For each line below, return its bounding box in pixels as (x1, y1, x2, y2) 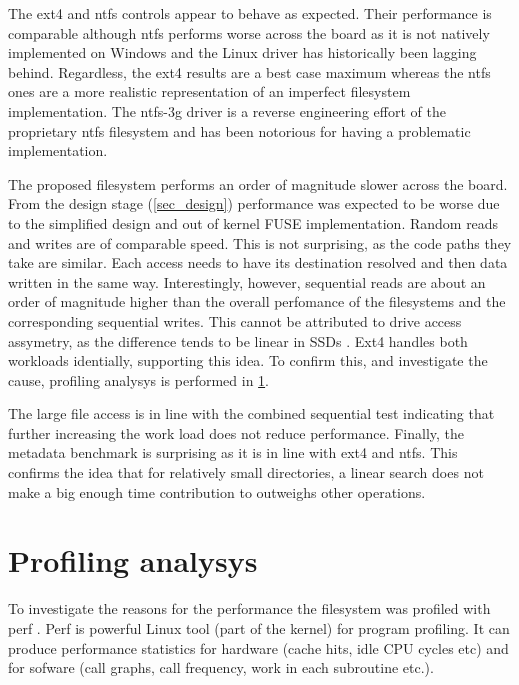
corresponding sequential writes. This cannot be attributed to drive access (8, 310, 462, 331)
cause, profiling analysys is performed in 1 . (8, 369, 270, 390)
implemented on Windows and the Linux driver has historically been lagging (8, 42, 477, 63)
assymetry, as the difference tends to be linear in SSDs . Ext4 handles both (8, 330, 468, 351)
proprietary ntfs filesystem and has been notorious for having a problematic (8, 120, 471, 141)
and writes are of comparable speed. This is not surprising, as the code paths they (8, 232, 512, 253)
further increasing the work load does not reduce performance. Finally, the (8, 422, 465, 443)
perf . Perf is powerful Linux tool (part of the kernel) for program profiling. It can (8, 617, 510, 638)
